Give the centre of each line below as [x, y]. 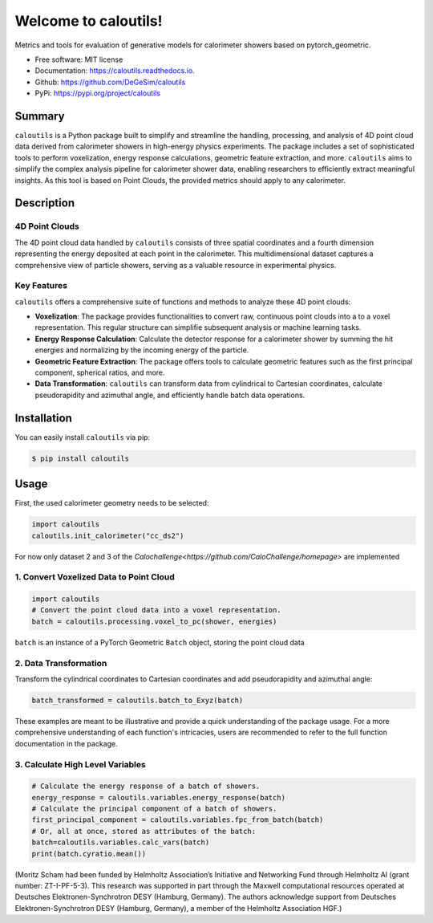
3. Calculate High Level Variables [80, 764]
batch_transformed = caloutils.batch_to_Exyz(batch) [138, 700]
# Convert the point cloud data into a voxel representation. [156, 610]
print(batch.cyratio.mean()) [89, 854]
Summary [40, 116]
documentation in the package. [66, 743]
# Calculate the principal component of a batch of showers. [154, 809]
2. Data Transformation [61, 663]
